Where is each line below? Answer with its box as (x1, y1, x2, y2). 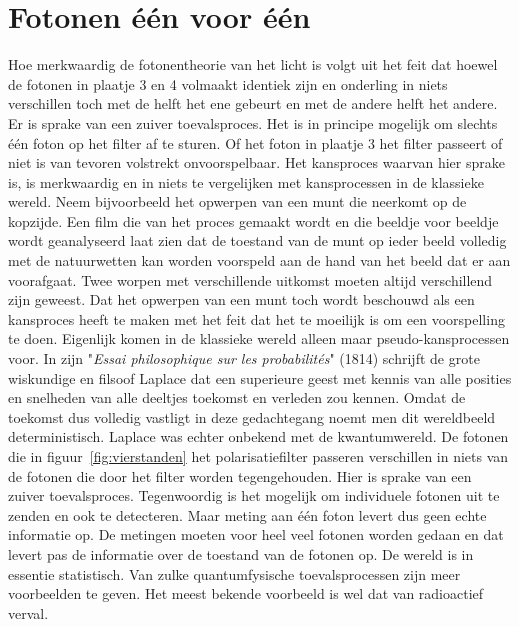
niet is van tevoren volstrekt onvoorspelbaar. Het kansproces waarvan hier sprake (8, 152, 505, 173)
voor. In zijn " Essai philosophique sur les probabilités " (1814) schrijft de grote (8, 348, 480, 369)
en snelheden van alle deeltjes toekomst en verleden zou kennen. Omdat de (8, 387, 466, 408)
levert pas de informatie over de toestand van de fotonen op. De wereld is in (8, 543, 474, 564)
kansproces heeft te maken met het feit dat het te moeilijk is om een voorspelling (8, 308, 505, 329)
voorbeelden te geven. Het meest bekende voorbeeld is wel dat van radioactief (8, 583, 484, 604)
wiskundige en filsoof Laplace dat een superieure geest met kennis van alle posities (8, 367, 512, 388)
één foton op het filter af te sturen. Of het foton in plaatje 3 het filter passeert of (8, 132, 503, 153)
